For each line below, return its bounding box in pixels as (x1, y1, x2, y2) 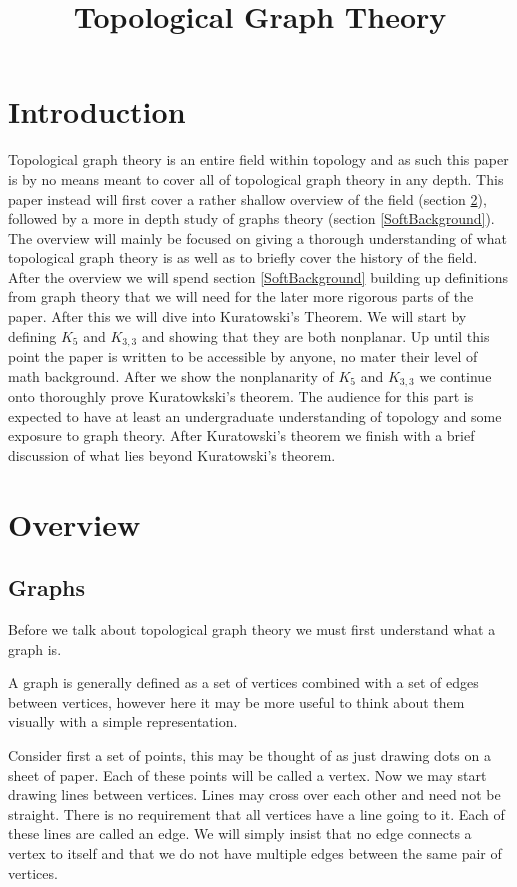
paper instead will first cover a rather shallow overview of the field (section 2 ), (8, 188, 487, 209)
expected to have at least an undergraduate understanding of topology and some (8, 405, 502, 426)
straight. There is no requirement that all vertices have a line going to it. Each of (8, 803, 505, 824)
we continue (419, 365, 492, 386)
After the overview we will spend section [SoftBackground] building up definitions (8, 266, 508, 287)
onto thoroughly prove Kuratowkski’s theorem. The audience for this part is (8, 386, 474, 407)
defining (8, 325, 57, 346)
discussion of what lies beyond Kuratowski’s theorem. (8, 444, 336, 465)
